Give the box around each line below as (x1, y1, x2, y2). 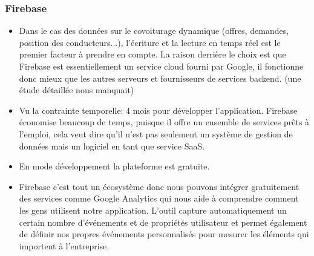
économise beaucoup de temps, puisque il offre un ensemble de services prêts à (19, 116, 310, 128)
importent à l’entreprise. (19, 239, 110, 252)
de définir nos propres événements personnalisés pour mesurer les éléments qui (19, 228, 309, 240)
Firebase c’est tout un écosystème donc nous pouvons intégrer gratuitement (19, 180, 299, 192)
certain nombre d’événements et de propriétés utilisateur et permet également (19, 215, 307, 228)
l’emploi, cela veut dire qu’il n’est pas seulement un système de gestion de (19, 127, 293, 140)
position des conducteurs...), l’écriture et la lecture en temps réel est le (19, 36, 281, 48)
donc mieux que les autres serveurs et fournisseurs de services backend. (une (19, 71, 301, 84)
